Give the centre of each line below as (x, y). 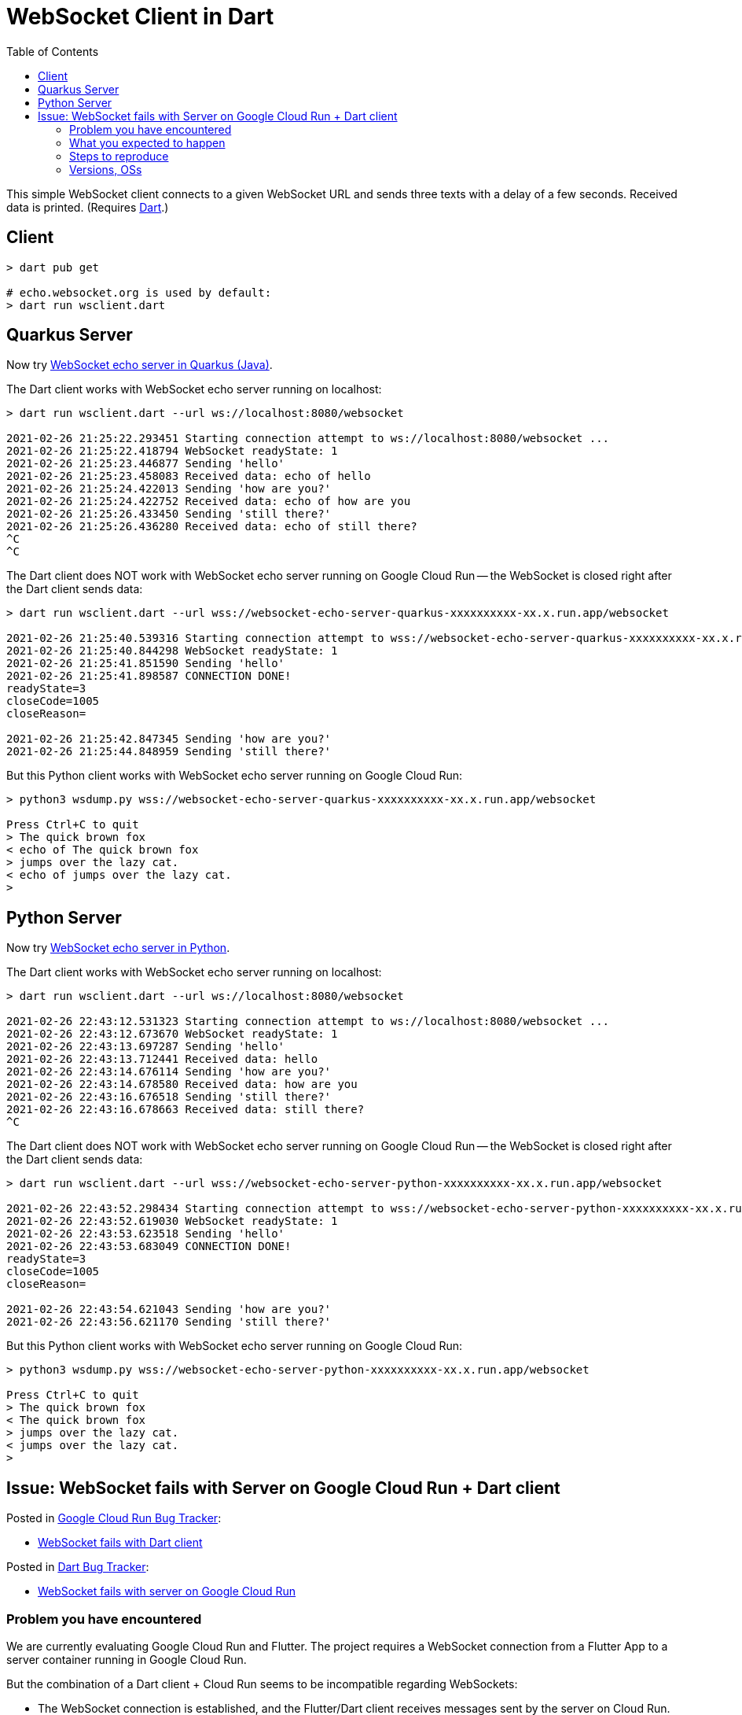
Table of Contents (53, 51)
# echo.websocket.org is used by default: (139, 292)
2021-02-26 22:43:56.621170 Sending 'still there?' (169, 1322)
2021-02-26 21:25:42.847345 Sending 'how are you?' (169, 739)
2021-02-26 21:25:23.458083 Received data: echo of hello (189, 476)
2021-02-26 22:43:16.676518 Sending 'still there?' (169, 1097)
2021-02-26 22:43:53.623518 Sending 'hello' (146, 1234)
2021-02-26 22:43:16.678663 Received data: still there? (185, 1110)
